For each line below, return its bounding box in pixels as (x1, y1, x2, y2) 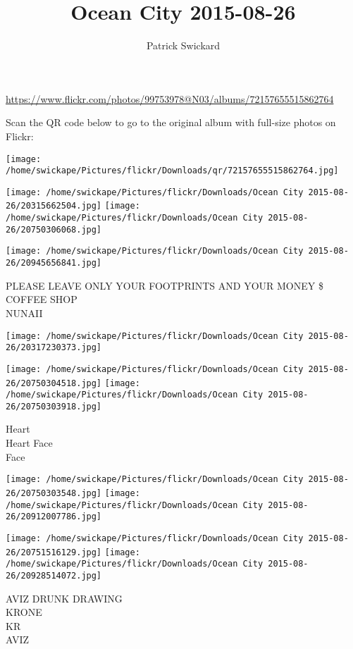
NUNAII (6, 305, 43, 320)
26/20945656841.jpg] (6, 258, 102, 268)
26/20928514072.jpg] (6, 570, 102, 581)
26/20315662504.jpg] (6, 201, 102, 211)
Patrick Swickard (146, 38, 221, 53)
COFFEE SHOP (6, 292, 78, 307)
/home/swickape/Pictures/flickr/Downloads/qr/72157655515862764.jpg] (6, 166, 339, 176)
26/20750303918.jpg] (6, 401, 102, 412)
